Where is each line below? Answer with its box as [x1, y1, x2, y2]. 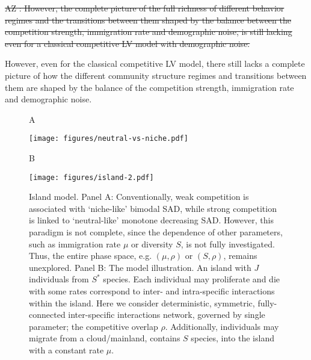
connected [29, 308, 66, 321]
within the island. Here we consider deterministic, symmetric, [29, 296, 255, 309]
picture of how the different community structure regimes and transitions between [5, 69, 307, 81]
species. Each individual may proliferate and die [103, 273, 280, 285]
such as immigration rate [29, 237, 121, 250]
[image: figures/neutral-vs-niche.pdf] [29, 134, 188, 143]
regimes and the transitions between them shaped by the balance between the [5, 13, 291, 26]
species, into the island [191, 332, 274, 344]
